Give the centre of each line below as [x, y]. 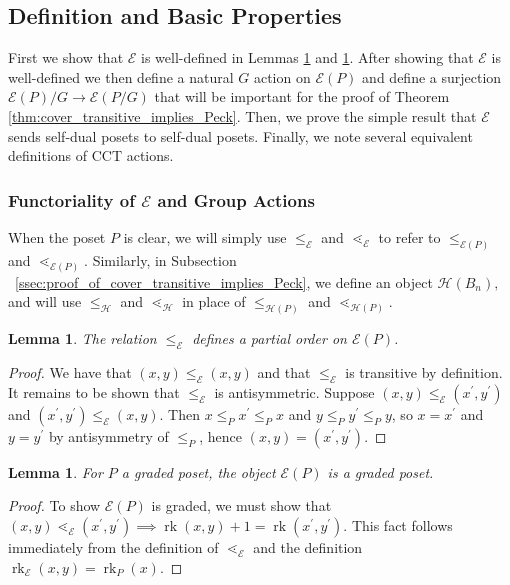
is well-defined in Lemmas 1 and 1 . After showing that [307, 57]
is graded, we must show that [241, 505]
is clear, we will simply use [205, 236]
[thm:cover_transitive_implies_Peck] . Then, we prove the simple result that [242, 115]
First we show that [66, 57]
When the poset [57, 236]
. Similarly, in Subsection [160, 259]
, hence [220, 435]
